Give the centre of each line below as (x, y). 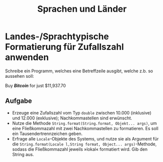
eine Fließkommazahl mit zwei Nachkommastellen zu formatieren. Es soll (85, 128)
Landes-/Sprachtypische (57, 36)
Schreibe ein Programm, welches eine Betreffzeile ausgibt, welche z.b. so (79, 71)
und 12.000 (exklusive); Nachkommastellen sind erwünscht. (72, 118)
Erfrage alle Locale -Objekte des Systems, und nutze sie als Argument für (85, 139)
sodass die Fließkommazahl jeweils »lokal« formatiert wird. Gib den (80, 149)
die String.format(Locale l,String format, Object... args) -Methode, (84, 144)
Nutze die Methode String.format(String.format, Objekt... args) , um (84, 123)
